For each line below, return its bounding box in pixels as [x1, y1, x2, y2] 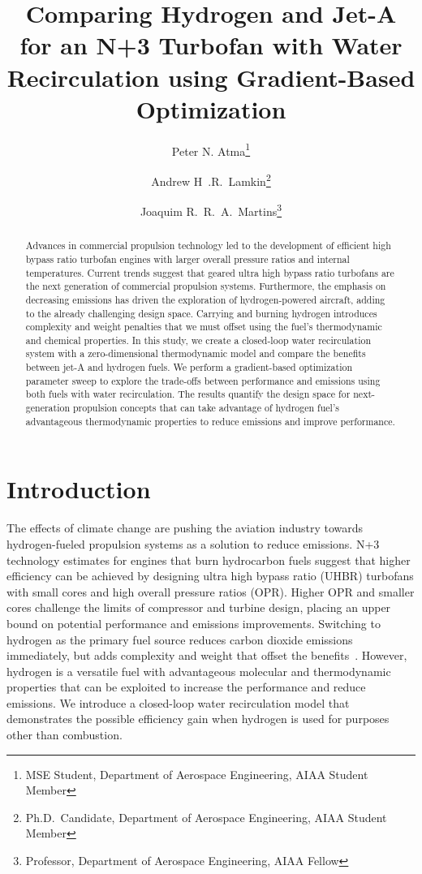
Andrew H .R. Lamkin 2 [151, 170, 271, 189]
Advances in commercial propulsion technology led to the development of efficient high [25, 239, 391, 252]
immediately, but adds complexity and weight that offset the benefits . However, [6, 647, 407, 664]
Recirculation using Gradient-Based [6, 60, 416, 93]
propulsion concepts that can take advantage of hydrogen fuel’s [72, 401, 339, 415]
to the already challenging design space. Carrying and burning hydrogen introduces [25, 306, 377, 320]
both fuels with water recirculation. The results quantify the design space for [25, 387, 351, 401]
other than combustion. [6, 726, 123, 743]
